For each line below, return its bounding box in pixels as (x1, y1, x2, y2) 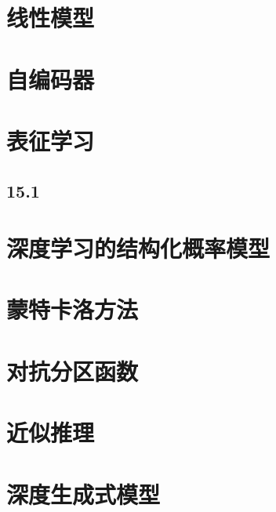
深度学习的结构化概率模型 (6, 232, 271, 264)
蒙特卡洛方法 (6, 293, 139, 325)
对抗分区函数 (6, 354, 139, 387)
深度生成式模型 (6, 478, 161, 510)
